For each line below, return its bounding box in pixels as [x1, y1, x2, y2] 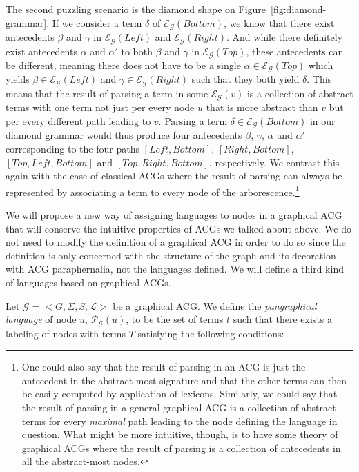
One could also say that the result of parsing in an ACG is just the [21, 360, 306, 374]
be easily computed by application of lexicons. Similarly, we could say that [21, 386, 338, 401]
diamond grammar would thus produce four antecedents [6, 128, 242, 142]
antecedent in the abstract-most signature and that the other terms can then [21, 373, 347, 387]
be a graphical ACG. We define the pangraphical [113, 298, 317, 313]
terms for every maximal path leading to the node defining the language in [21, 413, 338, 428]
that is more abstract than [206, 100, 318, 115]
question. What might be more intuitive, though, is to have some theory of [21, 427, 338, 442]
